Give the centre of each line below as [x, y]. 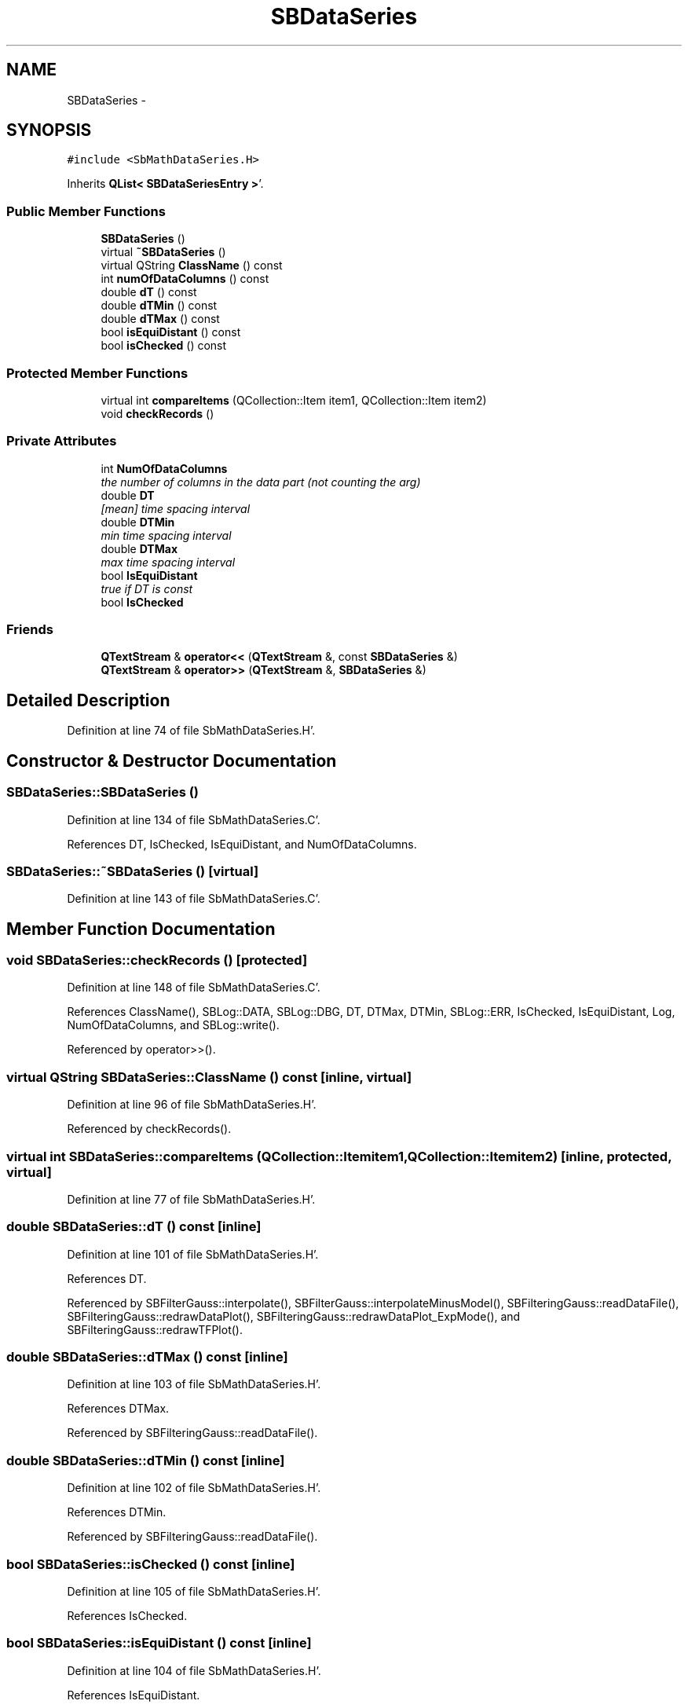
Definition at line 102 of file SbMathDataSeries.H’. [194, 1488]
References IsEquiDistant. [134, 1695]
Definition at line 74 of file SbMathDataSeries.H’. [191, 731]
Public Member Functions [86, 211]
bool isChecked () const [164, 346]
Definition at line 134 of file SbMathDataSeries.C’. [194, 819]
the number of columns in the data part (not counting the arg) [261, 482]
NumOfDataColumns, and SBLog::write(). [173, 1025]
